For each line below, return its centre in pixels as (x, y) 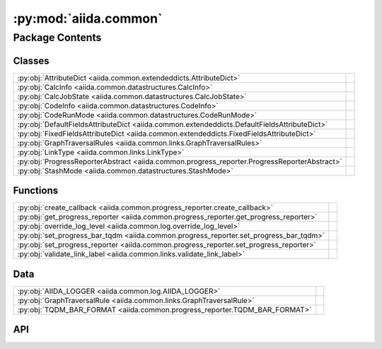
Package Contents (57, 38)
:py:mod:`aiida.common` (88, 18)
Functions (36, 191)
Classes (31, 61)
